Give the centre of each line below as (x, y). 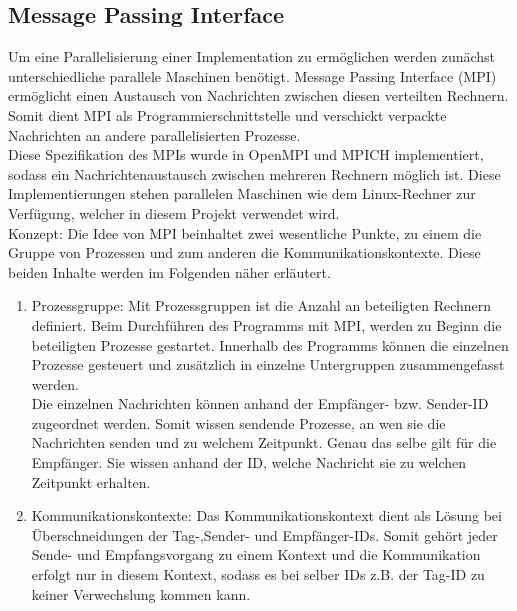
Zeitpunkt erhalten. (91, 481)
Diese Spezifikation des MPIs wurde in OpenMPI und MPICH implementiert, (246, 154)
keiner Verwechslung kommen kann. (141, 593)
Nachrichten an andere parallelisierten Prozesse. (154, 134)
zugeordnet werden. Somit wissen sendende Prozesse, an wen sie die (238, 422)
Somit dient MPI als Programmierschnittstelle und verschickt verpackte (227, 114)
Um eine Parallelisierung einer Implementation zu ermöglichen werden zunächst (252, 56)
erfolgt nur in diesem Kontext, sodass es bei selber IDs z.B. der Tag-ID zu (258, 574)
